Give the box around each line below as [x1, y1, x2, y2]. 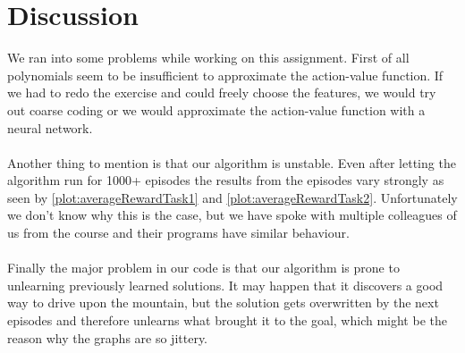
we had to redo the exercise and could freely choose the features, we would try [7, 83, 436, 102]
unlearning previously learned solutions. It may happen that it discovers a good [7, 275, 444, 294]
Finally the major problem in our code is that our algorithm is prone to [7, 258, 400, 277]
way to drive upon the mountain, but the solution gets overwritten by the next [7, 293, 439, 312]
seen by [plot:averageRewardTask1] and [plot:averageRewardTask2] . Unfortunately [7, 188, 458, 206]
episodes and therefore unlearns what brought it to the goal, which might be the [7, 311, 447, 330]
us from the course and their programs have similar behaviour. [7, 223, 350, 242]
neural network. [7, 118, 93, 137]
